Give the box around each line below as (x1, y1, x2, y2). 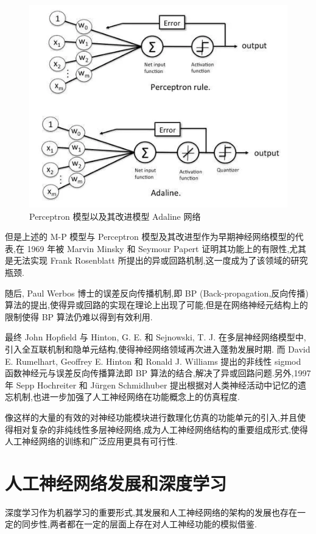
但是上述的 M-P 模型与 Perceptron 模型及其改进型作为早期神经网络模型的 (5, 230, 295, 243)
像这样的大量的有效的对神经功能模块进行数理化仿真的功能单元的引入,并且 (5, 410, 297, 423)
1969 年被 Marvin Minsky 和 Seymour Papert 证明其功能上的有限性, (27, 242, 290, 255)
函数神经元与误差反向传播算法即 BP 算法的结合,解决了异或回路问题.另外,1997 (5, 367, 311, 379)
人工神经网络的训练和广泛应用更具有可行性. (5, 435, 178, 448)
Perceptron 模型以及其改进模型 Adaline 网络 (29, 209, 201, 222)
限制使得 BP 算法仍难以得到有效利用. (5, 310, 153, 323)
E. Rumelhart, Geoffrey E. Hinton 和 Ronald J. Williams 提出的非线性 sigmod (5, 354, 301, 367)
